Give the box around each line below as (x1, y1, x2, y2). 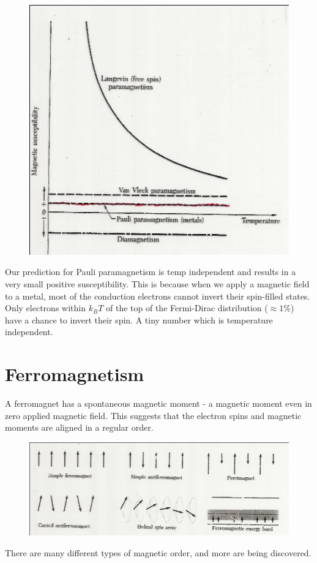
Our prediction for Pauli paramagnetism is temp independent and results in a (5, 265, 296, 278)
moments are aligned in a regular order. (5, 421, 154, 434)
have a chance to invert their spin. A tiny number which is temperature (5, 313, 273, 326)
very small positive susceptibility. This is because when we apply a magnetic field (5, 278, 310, 290)
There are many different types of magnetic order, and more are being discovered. (5, 546, 311, 559)
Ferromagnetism (5, 361, 144, 387)
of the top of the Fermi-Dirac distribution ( (106, 301, 268, 314)
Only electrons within (5, 301, 86, 314)
